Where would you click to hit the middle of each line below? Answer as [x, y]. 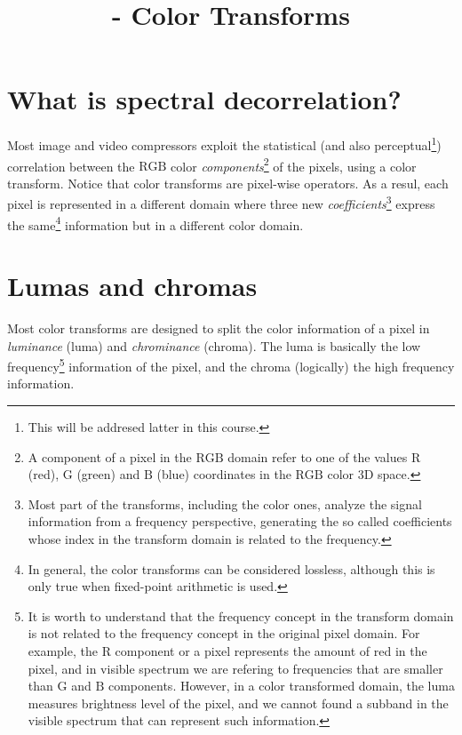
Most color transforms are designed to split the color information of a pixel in [219, 328]
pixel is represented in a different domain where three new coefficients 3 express [221, 203]
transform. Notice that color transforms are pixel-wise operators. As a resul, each [228, 183]
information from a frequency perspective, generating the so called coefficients [240, 521]
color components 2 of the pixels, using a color [294, 164]
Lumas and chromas [132, 286]
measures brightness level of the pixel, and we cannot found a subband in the [238, 703]
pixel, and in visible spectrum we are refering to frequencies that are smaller [235, 668]
